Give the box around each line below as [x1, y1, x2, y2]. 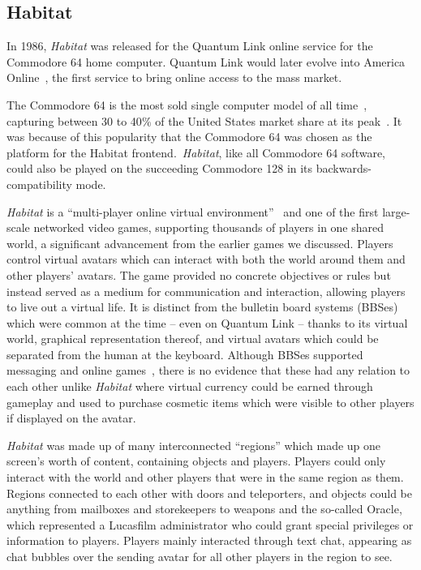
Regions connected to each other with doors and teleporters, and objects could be [6, 484, 412, 501]
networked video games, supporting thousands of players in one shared [33, 219, 384, 236]
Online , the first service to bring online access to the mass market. [6, 69, 342, 86]
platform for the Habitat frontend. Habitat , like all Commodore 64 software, [6, 144, 385, 161]
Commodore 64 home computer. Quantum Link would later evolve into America [6, 53, 406, 70]
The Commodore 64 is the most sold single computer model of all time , [6, 96, 367, 113]
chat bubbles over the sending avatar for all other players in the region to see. [6, 548, 393, 565]
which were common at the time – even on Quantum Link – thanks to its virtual [6, 314, 408, 331]
